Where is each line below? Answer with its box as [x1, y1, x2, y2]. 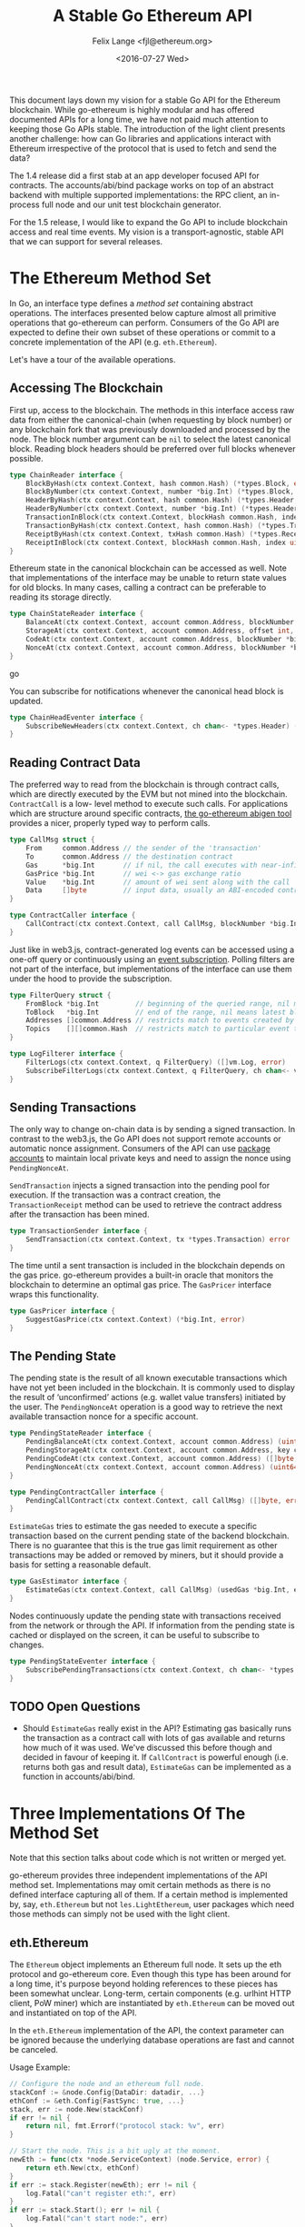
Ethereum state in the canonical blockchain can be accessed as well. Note [9, 562, 288, 573]
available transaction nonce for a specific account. [9, 1411, 199, 1422]
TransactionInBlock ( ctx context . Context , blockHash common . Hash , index [25, 512, 302, 522]
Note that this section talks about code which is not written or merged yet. [9, 1853, 287, 1864]
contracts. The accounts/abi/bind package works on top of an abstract [9, 179, 274, 191]
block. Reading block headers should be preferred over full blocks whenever [9, 442, 297, 454]
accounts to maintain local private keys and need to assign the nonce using [9, 1153, 291, 1164]
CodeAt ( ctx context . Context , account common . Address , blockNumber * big [25, 635, 302, 644]
